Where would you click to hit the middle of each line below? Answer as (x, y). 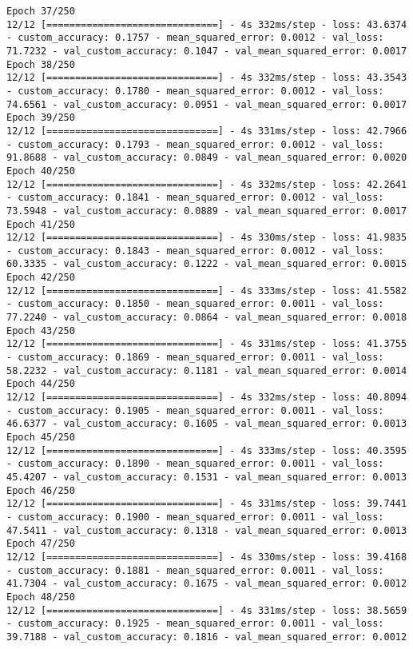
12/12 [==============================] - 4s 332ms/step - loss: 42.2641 (207, 184)
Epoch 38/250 (41, 64)
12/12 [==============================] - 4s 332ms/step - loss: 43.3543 (207, 78)
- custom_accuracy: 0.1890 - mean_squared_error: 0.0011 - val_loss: (195, 464)
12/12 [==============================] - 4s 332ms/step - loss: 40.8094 (207, 398)
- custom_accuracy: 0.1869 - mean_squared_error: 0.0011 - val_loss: (195, 358)
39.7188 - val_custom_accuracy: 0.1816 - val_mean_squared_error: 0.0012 (207, 637)
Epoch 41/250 (41, 224)
